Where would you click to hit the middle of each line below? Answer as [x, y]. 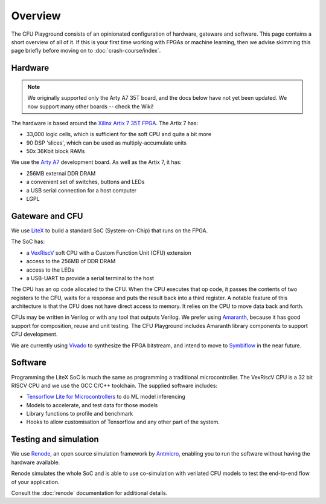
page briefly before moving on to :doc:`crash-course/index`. [86, 51]
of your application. [35, 482]
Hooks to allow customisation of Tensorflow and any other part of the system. [123, 422]
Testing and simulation [55, 440]
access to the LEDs [50, 270]
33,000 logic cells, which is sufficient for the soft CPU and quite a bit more [119, 134]
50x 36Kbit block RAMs [56, 151]
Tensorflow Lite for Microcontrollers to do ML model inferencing [106, 397]
